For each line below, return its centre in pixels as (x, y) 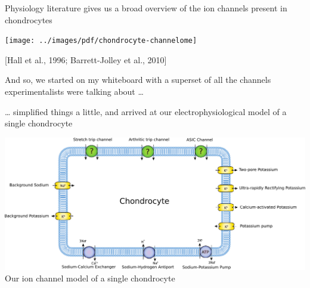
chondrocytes (29, 19)
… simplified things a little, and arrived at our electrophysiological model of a (146, 111)
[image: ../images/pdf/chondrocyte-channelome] (101, 41)
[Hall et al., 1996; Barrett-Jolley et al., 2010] (86, 59)
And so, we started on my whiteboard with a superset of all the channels (138, 80)
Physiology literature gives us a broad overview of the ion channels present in (146, 8)
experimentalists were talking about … (74, 92)
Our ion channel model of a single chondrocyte (90, 278)
